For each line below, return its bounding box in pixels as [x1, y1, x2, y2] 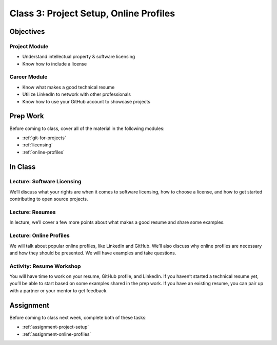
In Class [9, 162, 36, 171]
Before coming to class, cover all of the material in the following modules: [9, 125, 165, 132]
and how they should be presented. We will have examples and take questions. [9, 250, 176, 256]
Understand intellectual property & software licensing [22, 54, 135, 60]
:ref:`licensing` [22, 142, 53, 148]
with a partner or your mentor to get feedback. [9, 287, 108, 294]
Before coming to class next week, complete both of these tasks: [9, 314, 147, 320]
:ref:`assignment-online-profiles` [22, 331, 91, 337]
